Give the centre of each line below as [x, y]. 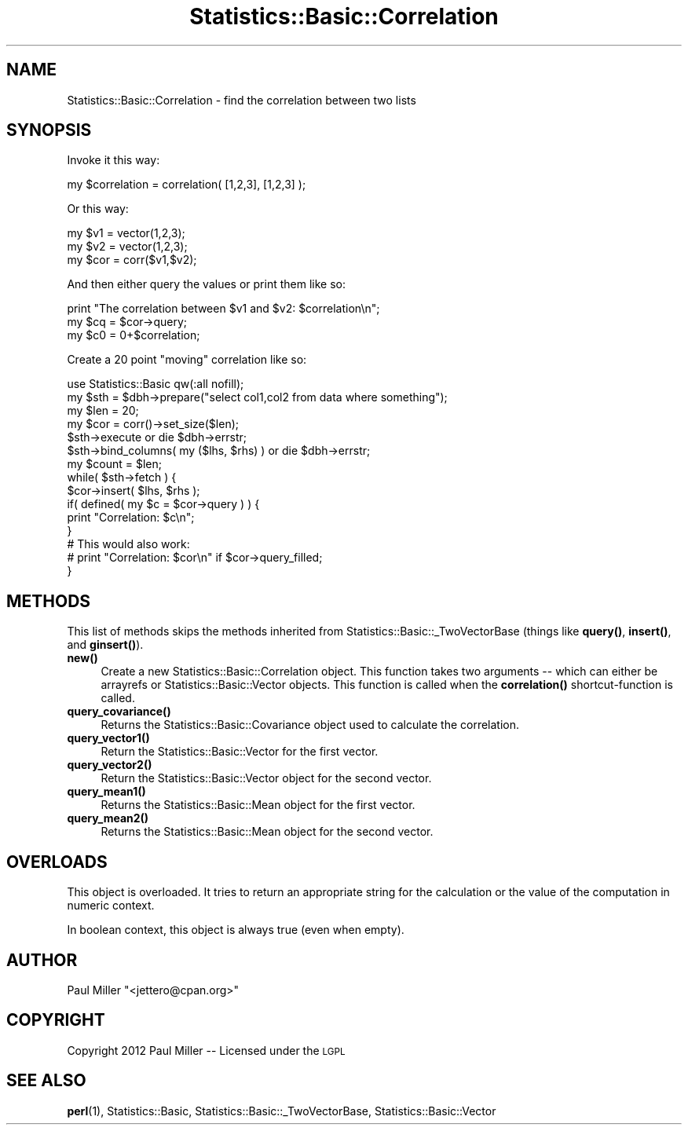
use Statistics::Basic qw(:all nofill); [156, 384]
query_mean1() [106, 792]
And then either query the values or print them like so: [206, 284]
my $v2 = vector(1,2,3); [127, 247]
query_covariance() [119, 712]
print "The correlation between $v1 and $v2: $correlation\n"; [223, 309]
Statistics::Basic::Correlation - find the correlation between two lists [242, 100]
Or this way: [98, 209]
